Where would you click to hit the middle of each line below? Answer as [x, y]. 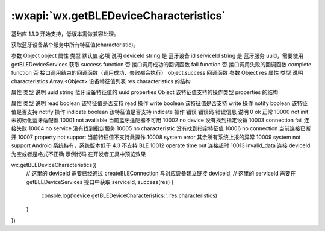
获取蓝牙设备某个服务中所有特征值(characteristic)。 [75, 45]
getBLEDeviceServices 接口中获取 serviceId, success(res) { [100, 182]
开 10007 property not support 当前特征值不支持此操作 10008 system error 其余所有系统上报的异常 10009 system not [156, 137]
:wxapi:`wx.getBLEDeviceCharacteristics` [118, 16]
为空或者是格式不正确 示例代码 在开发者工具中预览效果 [79, 154]
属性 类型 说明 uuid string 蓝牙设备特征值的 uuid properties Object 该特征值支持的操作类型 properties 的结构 [144, 92]
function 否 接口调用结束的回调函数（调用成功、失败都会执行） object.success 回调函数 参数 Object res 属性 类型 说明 [157, 73]
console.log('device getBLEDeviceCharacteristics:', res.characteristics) [129, 195]
